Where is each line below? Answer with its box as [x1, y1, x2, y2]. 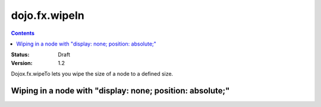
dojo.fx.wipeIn [11, 9, 84, 22]
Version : [11, 59, 33, 66]
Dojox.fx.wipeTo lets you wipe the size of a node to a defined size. [11, 70, 174, 77]
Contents [11, 30, 35, 37]
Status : [11, 51, 30, 59]
